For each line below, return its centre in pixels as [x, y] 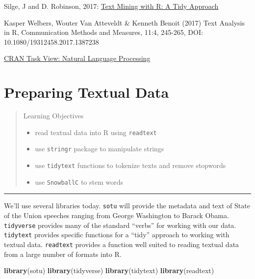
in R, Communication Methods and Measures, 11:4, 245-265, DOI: [103, 32]
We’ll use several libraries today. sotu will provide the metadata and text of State [127, 206]
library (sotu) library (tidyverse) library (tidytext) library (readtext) [109, 270]
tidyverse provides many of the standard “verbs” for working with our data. [120, 225]
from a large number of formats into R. [63, 254]
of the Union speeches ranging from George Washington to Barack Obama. [116, 215]
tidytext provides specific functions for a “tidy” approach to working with [117, 235]
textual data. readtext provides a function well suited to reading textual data [122, 244]
